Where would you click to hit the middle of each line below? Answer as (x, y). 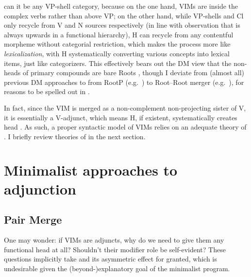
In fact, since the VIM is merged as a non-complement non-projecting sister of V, (125, 107)
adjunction (40, 188)
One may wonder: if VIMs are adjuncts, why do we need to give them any (114, 240)
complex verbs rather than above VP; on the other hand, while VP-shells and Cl (124, 15)
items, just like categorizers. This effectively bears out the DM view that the (118, 63)
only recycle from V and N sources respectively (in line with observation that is (122, 25)
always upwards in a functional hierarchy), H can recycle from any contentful (119, 34)
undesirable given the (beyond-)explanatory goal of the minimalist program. (117, 268)
